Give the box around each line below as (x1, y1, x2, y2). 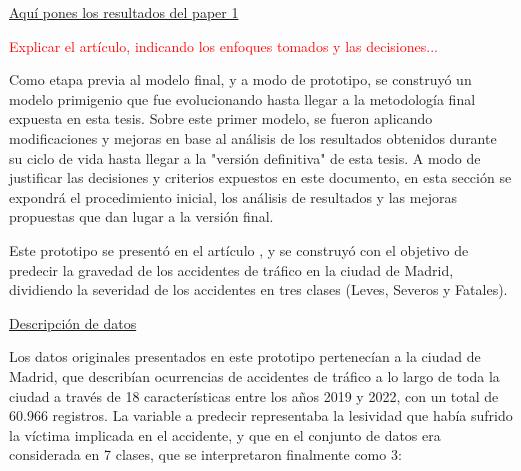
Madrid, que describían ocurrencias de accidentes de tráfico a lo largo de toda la (9, 365, 500, 386)
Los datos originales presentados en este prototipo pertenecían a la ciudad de (9, 346, 481, 367)
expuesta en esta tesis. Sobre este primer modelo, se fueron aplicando (9, 108, 433, 129)
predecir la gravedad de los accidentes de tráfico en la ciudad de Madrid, (9, 259, 454, 280)
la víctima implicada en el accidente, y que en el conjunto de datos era (9, 424, 441, 445)
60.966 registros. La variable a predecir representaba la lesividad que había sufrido (9, 405, 513, 426)
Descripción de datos (9, 312, 137, 333)
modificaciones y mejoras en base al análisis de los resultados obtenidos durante (9, 127, 497, 148)
